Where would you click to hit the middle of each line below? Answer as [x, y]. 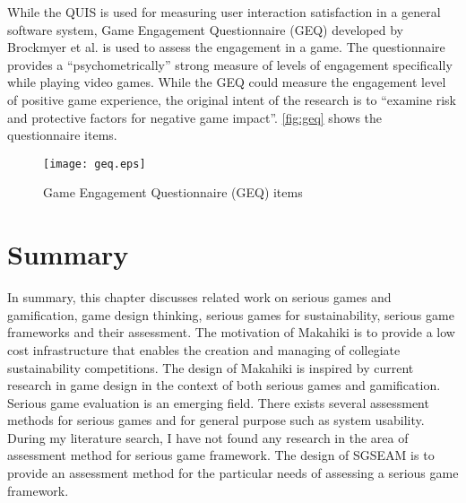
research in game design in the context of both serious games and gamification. [224, 385]
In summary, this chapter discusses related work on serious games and [199, 297]
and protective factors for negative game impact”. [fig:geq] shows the [195, 117]
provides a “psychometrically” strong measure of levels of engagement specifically [230, 64]
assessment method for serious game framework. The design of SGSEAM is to [221, 455]
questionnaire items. [62, 135]
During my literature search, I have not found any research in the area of [208, 437]
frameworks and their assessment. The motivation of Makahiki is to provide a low [231, 332]
